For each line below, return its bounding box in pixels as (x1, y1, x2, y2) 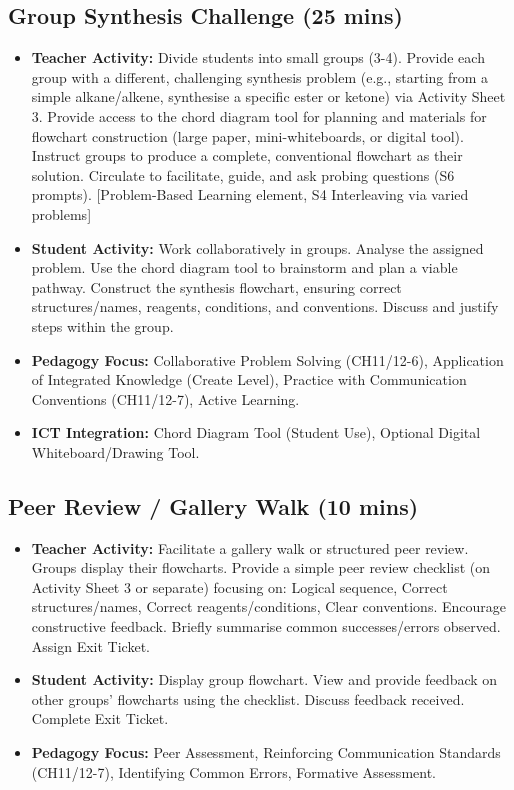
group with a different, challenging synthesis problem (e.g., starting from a (31, 66, 489, 87)
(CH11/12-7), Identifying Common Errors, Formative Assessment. (31, 761, 436, 782)
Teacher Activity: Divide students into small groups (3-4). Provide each (31, 47, 485, 68)
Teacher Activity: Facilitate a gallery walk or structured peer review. (31, 537, 469, 558)
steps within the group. (31, 315, 174, 336)
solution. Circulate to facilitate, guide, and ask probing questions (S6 (31, 164, 455, 185)
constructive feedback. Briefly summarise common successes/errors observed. (31, 616, 501, 637)
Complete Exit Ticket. (31, 708, 169, 729)
